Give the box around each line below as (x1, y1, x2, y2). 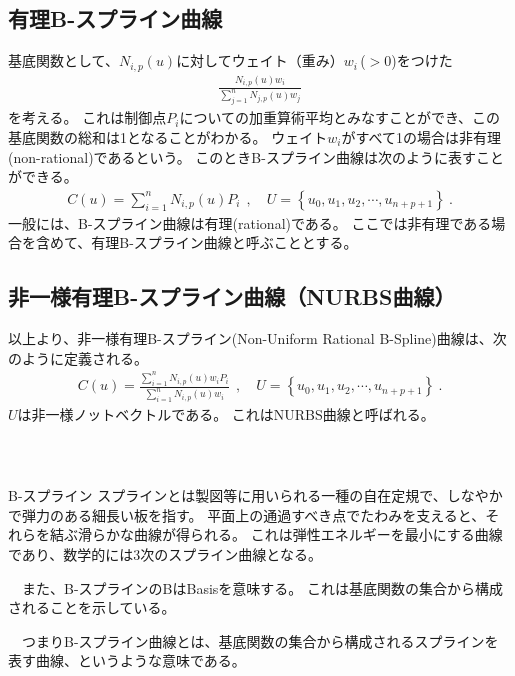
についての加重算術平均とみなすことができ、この (179, 107, 501, 128)
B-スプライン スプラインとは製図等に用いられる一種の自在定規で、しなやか (8, 485, 503, 506)
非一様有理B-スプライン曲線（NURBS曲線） (8, 281, 456, 312)
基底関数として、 (8, 50, 119, 71)
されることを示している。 (8, 597, 176, 618)
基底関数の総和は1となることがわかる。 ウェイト (8, 127, 328, 147)
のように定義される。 (8, 347, 148, 368)
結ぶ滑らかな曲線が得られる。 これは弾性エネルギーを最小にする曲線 (49, 524, 503, 545)
